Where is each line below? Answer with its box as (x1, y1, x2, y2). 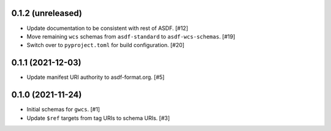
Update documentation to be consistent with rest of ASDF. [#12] (26, 24, 188, 32)
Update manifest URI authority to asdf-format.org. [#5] (26, 73, 165, 81)
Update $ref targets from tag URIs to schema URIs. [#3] (26, 114, 170, 122)
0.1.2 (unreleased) (11, 8, 82, 18)
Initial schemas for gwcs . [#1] (26, 106, 101, 113)
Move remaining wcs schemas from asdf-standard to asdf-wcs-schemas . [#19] (26, 32, 235, 40)
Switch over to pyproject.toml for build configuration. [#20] (26, 42, 185, 49)
